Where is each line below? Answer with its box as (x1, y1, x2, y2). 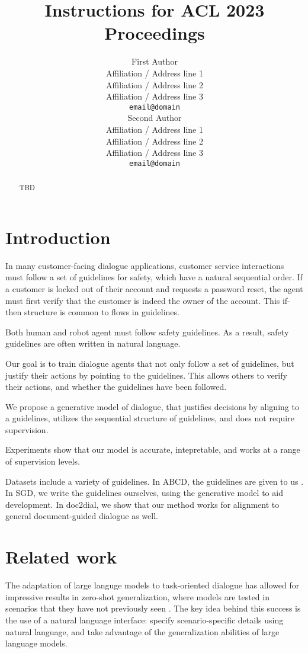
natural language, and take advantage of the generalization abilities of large (5, 625, 280, 638)
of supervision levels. (5, 455, 80, 468)
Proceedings (104, 21, 205, 45)
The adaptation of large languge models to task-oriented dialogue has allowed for (5, 579, 300, 591)
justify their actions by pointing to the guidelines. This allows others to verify (5, 369, 287, 381)
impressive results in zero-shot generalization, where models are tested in (5, 590, 269, 603)
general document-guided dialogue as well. (5, 510, 158, 522)
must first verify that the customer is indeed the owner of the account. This (5, 294, 280, 306)
